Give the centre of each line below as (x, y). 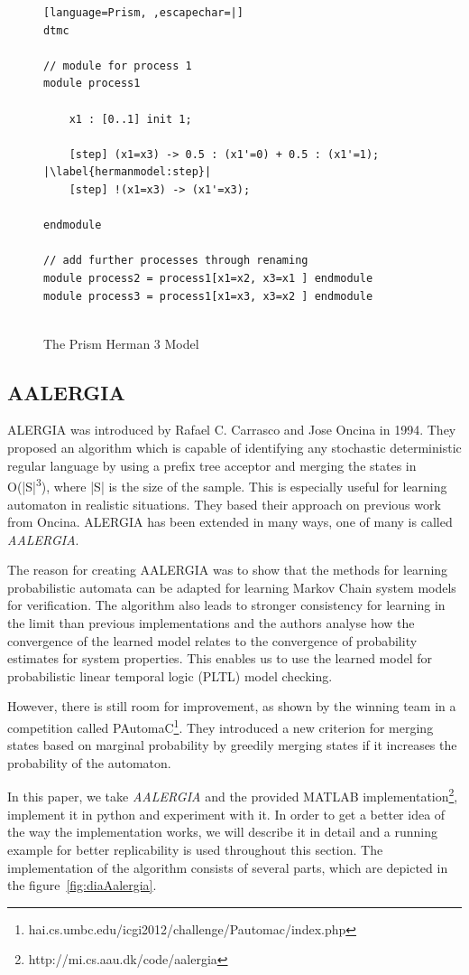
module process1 (92, 84)
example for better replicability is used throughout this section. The (195, 849)
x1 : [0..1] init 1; (130, 119)
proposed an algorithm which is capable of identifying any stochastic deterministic (234, 448)
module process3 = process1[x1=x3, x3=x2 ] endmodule (208, 296)
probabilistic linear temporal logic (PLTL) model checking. (170, 675)
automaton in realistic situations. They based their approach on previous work (224, 504)
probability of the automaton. (89, 762)
